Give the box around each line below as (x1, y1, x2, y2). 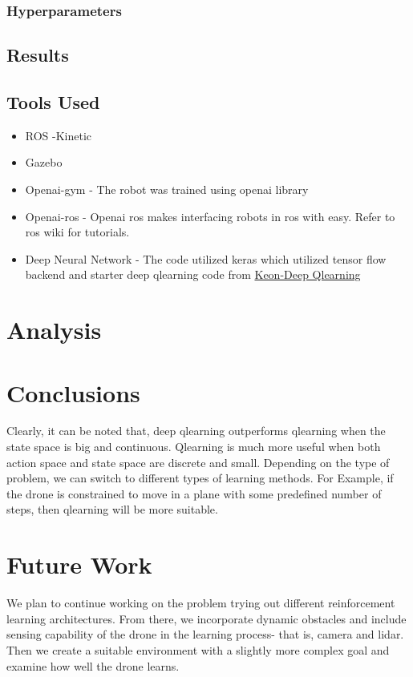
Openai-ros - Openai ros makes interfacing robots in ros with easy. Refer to (25, 208, 395, 224)
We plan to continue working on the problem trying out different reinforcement (6, 594, 395, 611)
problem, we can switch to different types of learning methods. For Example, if (6, 469, 394, 486)
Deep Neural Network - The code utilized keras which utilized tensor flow (25, 250, 387, 267)
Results (6, 42, 69, 67)
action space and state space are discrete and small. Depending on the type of (6, 453, 390, 470)
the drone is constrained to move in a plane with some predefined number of (6, 485, 382, 502)
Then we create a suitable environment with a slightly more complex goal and (6, 641, 390, 658)
